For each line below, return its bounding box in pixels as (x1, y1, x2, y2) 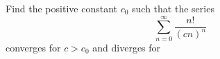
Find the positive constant (6, 1, 117, 15)
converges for (6, 40, 61, 54)
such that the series (132, 1, 214, 15)
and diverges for (92, 40, 161, 54)
